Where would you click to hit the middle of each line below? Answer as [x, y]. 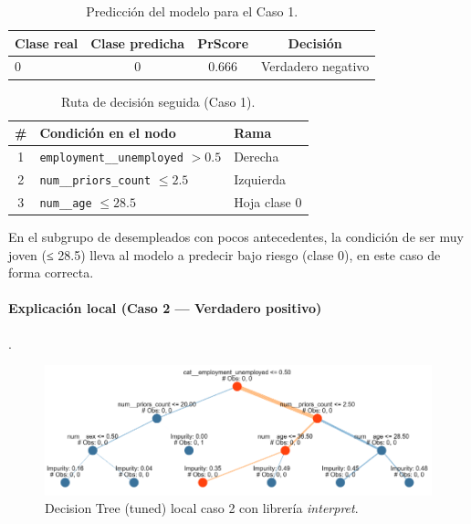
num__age [66, 203]
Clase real [47, 42]
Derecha [256, 156]
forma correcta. [51, 272]
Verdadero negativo [315, 66]
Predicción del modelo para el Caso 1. [192, 11]
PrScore [223, 42]
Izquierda [260, 178]
